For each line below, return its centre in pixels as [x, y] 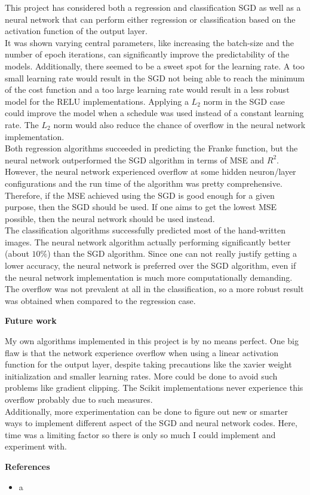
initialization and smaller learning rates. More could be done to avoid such [141, 376]
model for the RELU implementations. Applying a [97, 101]
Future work [31, 321]
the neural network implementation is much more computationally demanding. [149, 277]
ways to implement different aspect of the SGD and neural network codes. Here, [151, 423]
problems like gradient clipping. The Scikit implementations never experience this [154, 388]
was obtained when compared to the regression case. [100, 300]
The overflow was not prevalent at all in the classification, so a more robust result [154, 289]
